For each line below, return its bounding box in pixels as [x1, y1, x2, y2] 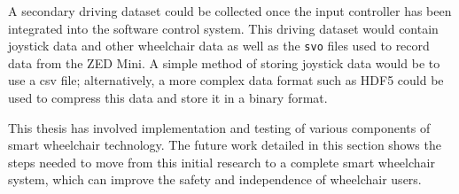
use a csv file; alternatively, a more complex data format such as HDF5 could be [8, 71, 444, 89]
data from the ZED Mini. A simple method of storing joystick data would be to [8, 53, 440, 72]
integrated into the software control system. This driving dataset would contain [8, 19, 439, 37]
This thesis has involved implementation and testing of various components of [8, 118, 431, 136]
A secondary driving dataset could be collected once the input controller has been [8, 2, 452, 19]
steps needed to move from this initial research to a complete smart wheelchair [8, 152, 435, 171]
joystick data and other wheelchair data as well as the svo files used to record [8, 36, 430, 55]
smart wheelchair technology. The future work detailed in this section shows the [8, 136, 441, 154]
